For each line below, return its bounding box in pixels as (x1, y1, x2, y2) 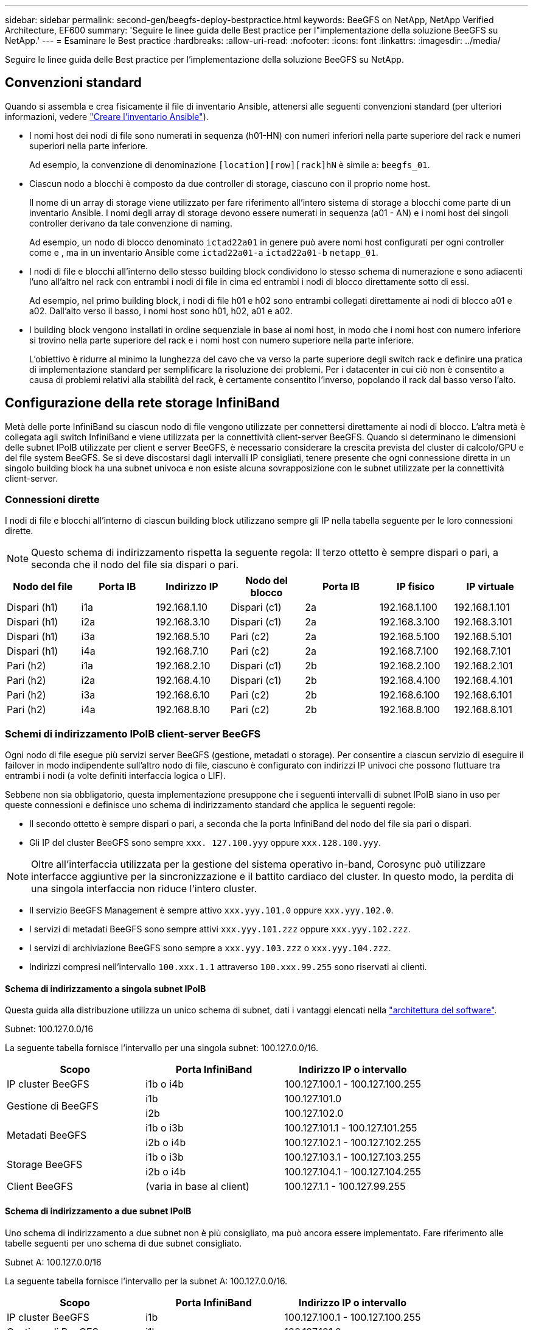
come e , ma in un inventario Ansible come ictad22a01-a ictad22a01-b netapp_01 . (29, 247, 378, 258)
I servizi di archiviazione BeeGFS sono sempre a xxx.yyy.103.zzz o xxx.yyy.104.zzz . (29, 943, 391, 954)
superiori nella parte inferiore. (29, 140, 148, 151)
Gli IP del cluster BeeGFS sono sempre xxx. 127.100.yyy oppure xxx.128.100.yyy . (29, 837, 381, 848)
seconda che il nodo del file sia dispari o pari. (31, 558, 239, 571)
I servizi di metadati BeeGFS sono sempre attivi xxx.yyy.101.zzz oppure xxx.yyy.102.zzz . (29, 924, 411, 935)
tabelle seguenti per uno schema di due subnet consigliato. (5, 1237, 242, 1248)
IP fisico (397, 580, 435, 593)
